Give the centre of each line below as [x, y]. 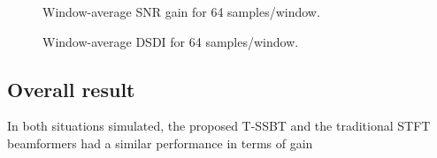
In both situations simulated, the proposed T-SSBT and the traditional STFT [219, 126]
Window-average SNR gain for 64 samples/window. [181, 11]
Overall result [71, 89]
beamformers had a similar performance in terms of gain [160, 143]
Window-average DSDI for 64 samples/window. [171, 41]
